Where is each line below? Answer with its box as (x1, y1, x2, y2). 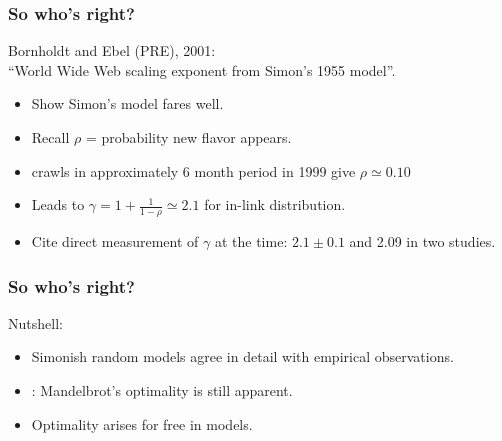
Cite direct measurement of (31, 231, 199, 252)
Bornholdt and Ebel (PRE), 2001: (8, 40, 216, 61)
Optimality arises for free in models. (31, 413, 253, 434)
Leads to (31, 194, 85, 215)
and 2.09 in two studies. (349, 231, 496, 252)
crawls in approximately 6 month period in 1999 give (31, 160, 356, 181)
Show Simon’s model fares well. (31, 93, 224, 114)
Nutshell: (8, 312, 63, 333)
